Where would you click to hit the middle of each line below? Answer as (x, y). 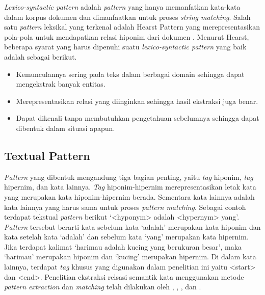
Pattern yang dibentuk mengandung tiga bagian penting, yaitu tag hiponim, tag (129, 177)
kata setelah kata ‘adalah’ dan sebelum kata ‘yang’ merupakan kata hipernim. (126, 237)
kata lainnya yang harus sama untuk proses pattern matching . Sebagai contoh (125, 207)
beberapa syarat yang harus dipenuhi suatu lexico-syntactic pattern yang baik (125, 47)
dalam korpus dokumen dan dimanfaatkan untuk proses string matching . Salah (127, 17)
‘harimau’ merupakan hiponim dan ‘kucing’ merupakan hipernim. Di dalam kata (130, 257)
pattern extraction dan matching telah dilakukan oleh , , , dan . (103, 287)
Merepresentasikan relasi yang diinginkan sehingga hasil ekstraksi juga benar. (137, 101)
